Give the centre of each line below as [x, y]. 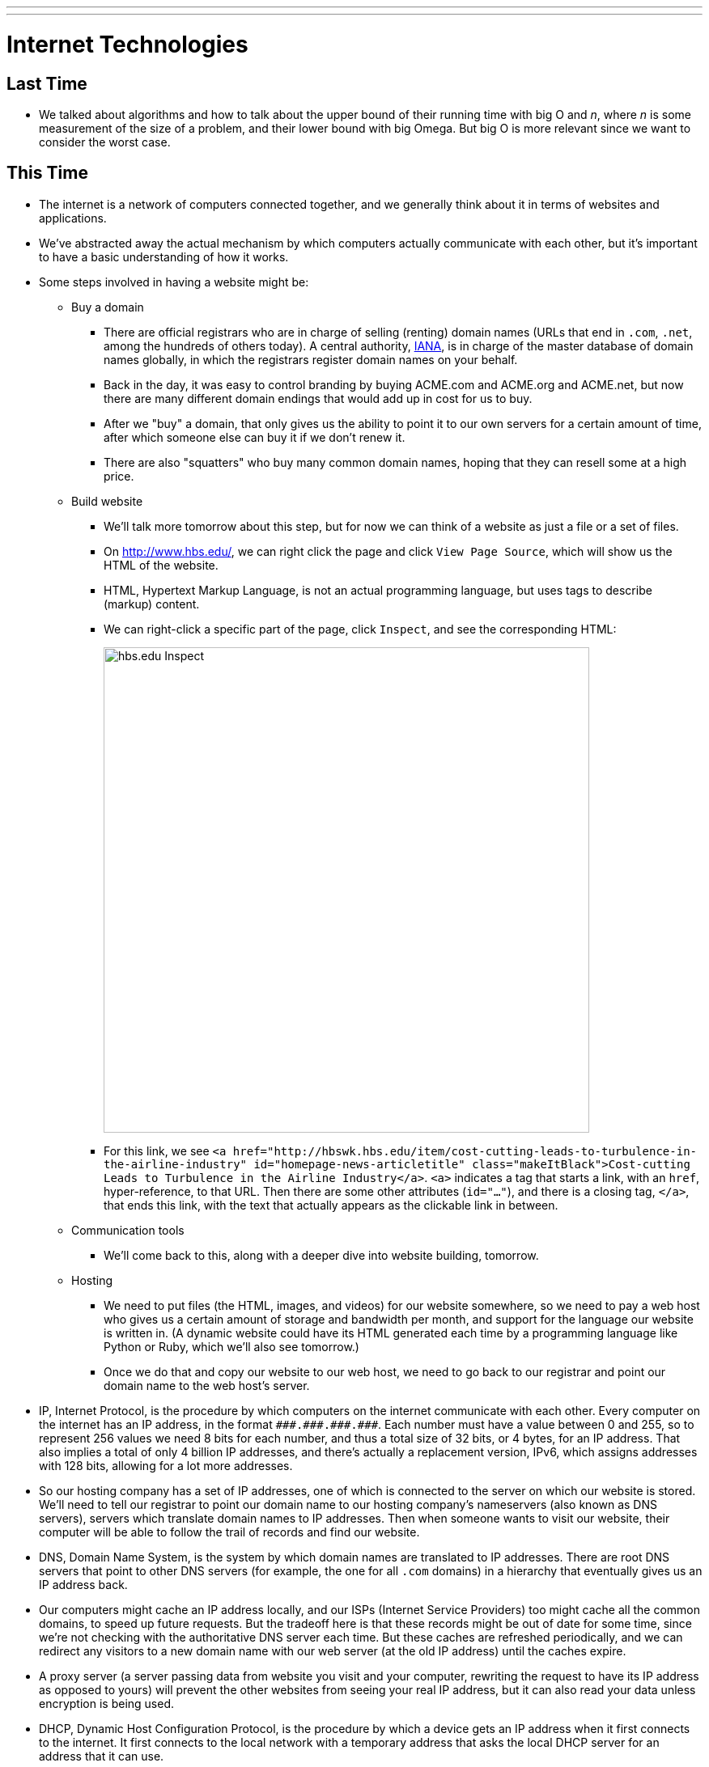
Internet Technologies [127, 44]
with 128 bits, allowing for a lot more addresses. [166, 1465]
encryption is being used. [107, 1703]
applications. [73, 218]
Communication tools [128, 1230]
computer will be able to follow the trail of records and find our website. [229, 1532]
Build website [107, 501]
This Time [47, 173]
